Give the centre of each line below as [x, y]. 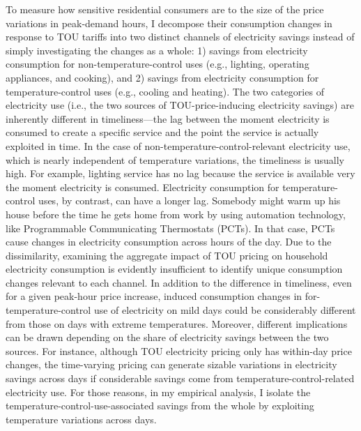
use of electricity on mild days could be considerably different [225, 310]
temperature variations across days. [81, 419]
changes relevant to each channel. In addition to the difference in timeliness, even [179, 282]
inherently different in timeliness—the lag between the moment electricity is [168, 118]
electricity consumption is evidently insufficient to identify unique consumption [174, 269]
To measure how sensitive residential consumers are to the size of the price [165, 9]
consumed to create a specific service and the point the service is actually [162, 132]
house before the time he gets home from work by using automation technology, [176, 214]
